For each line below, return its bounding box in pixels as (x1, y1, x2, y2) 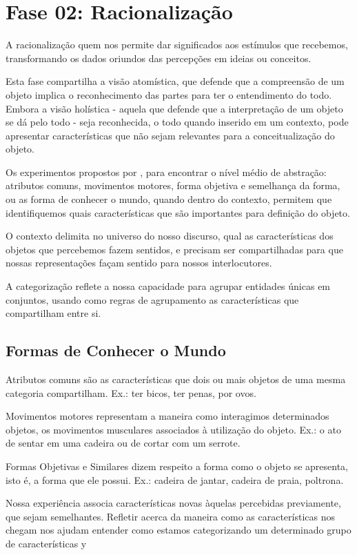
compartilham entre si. (6, 306, 101, 320)
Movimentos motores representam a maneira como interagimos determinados (6, 409, 329, 423)
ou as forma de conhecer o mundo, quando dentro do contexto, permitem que (6, 192, 332, 206)
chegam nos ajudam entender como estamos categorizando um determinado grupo (6, 523, 351, 537)
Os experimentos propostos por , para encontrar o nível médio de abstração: (6, 164, 327, 179)
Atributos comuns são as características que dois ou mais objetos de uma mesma (6, 372, 346, 387)
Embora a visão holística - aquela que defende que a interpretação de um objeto (6, 101, 343, 115)
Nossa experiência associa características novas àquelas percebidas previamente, (6, 496, 341, 510)
